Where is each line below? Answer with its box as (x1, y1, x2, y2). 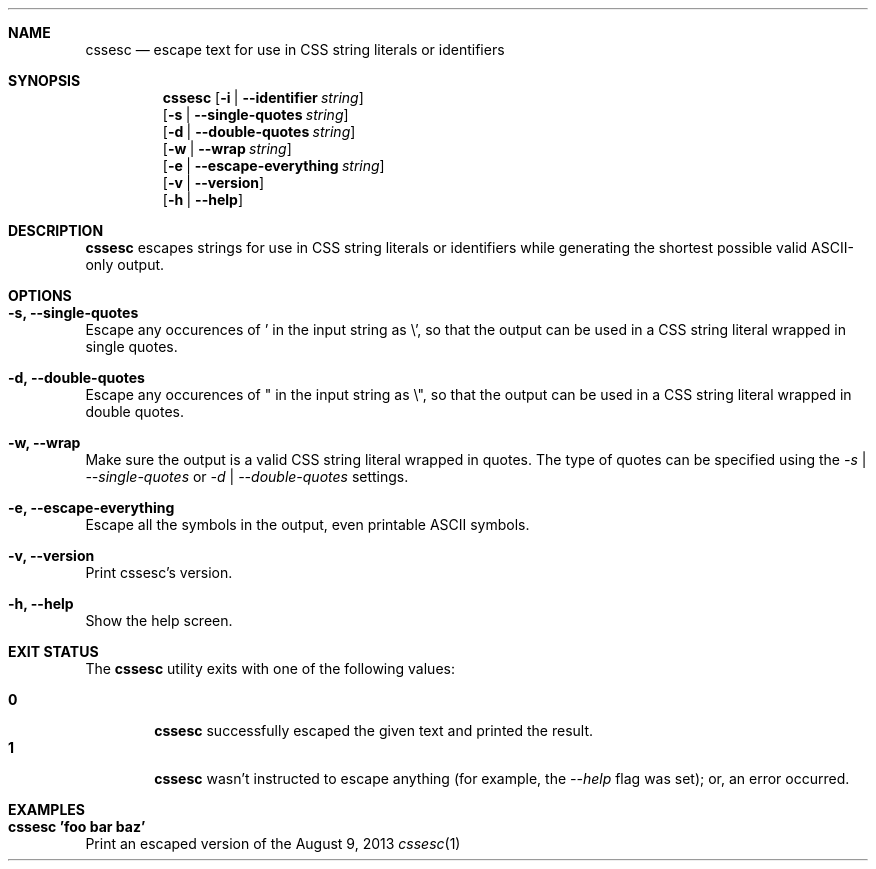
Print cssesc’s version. (85, 564, 233, 581)
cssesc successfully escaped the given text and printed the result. (154, 722, 594, 739)
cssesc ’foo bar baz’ (8, 818, 146, 835)
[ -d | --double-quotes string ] (162, 123, 356, 140)
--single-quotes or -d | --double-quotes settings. (85, 468, 409, 485)
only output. (85, 256, 165, 273)
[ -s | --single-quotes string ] (162, 106, 349, 123)
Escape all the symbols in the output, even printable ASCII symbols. (85, 516, 530, 533)
